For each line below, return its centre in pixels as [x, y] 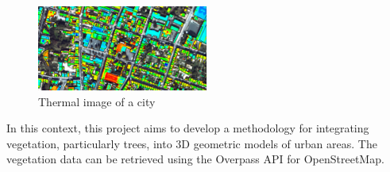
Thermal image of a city [97, 101]
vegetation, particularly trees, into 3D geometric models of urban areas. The [192, 143]
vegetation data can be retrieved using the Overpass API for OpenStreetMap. [195, 159]
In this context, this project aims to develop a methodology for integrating [188, 128]
